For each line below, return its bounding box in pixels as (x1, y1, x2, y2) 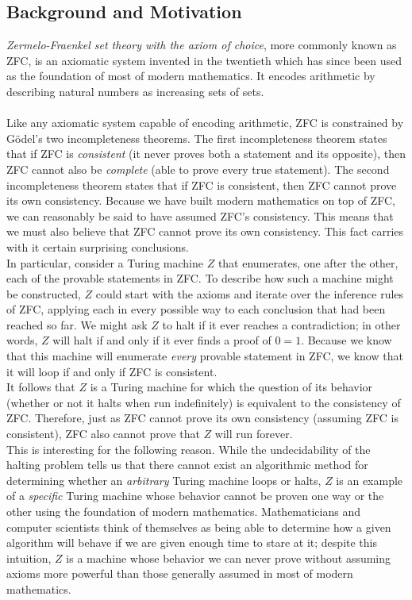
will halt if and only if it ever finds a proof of (52, 332, 271, 348)
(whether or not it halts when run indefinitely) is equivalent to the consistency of (6, 394, 401, 410)
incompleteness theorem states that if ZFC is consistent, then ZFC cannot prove (6, 176, 397, 193)
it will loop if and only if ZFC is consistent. (6, 363, 218, 379)
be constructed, (6, 285, 81, 302)
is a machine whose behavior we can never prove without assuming (66, 549, 391, 566)
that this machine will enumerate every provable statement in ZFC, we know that (6, 348, 403, 364)
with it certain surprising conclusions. (6, 238, 189, 255)
